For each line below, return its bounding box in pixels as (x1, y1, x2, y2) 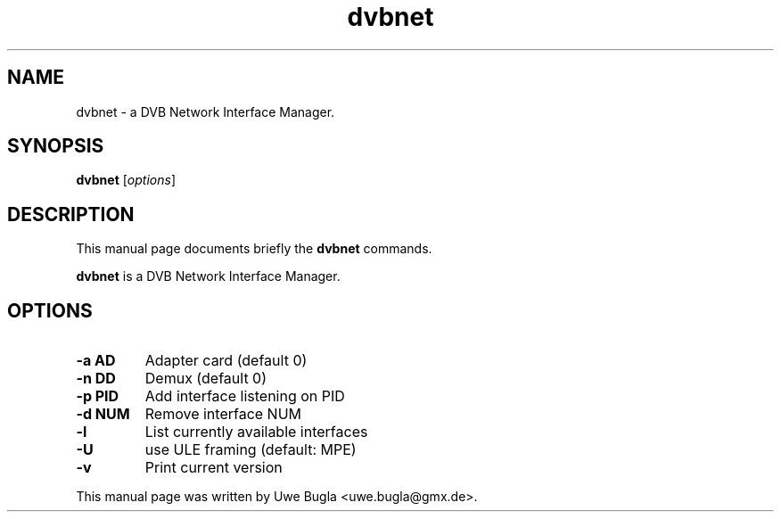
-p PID (76, 387, 119, 406)
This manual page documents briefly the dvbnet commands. (76, 241, 432, 257)
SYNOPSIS (7, 135, 104, 158)
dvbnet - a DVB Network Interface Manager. (76, 103, 335, 119)
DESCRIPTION (7, 202, 135, 226)
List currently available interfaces (144, 423, 368, 441)
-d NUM (76, 405, 130, 424)
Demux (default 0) (144, 369, 267, 388)
